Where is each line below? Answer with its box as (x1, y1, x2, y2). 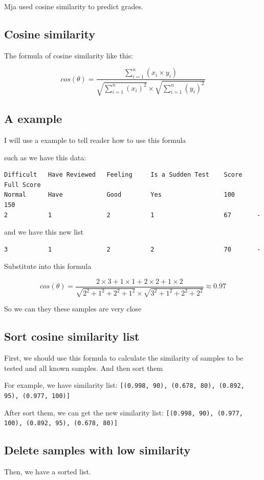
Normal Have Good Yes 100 (4, 191, 235, 199)
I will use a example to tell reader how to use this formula (4, 135, 186, 145)
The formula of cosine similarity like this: (4, 50, 133, 60)
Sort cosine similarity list (4, 328, 140, 344)
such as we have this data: (4, 152, 86, 162)
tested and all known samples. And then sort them (4, 362, 163, 373)
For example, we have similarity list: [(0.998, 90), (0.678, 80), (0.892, (4, 380, 245, 390)
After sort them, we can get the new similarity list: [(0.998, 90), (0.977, (4, 407, 243, 418)
